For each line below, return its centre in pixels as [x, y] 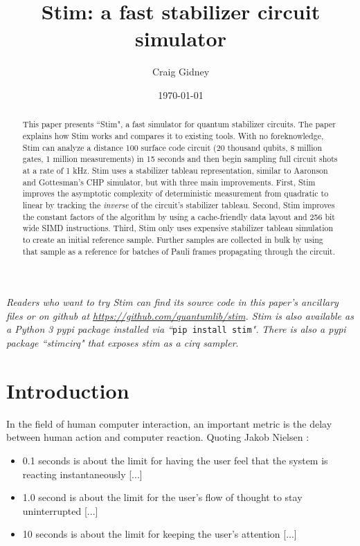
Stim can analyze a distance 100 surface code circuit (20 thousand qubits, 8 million [172, 147]
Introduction [68, 390]
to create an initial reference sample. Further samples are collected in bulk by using [173, 239]
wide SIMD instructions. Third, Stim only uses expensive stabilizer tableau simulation [178, 228]
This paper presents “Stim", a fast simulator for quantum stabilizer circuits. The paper [179, 124]
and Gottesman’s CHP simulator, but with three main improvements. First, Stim [169, 182]
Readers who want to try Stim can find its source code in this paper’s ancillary [172, 302]
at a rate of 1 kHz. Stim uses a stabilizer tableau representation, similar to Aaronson [175, 170]
